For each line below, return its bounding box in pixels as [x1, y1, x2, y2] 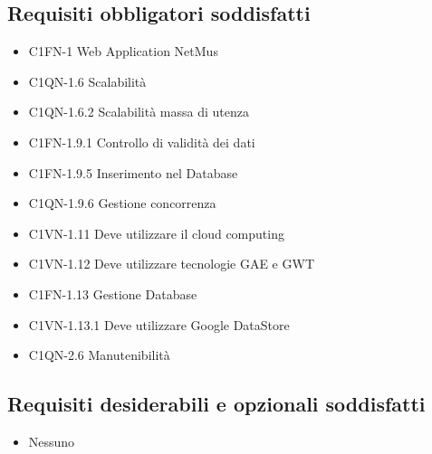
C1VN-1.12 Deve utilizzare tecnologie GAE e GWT [28, 254, 314, 273]
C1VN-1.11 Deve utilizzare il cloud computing [28, 223, 284, 242]
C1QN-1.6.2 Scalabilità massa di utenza [28, 102, 250, 121]
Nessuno [28, 431, 75, 450]
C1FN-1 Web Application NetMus [28, 42, 218, 61]
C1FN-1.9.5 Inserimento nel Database [28, 163, 238, 182]
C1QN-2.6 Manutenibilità [28, 345, 170, 364]
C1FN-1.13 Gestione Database [28, 284, 197, 303]
